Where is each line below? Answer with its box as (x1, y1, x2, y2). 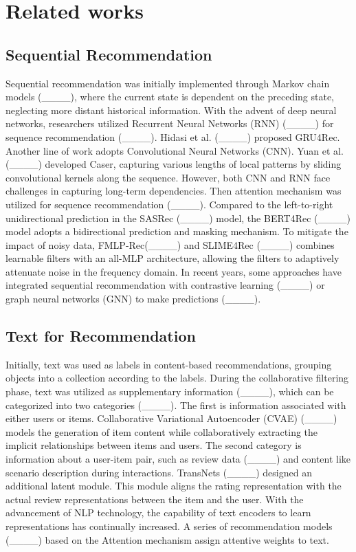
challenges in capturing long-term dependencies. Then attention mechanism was (5, 184, 342, 198)
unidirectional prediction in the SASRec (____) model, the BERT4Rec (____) (5, 210, 351, 225)
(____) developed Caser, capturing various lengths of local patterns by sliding (5, 157, 342, 171)
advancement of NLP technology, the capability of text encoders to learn (5, 505, 311, 520)
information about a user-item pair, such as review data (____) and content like (5, 452, 351, 466)
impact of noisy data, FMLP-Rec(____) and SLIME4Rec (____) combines (5, 237, 335, 252)
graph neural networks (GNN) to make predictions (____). (5, 291, 261, 306)
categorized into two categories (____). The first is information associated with (5, 397, 346, 412)
